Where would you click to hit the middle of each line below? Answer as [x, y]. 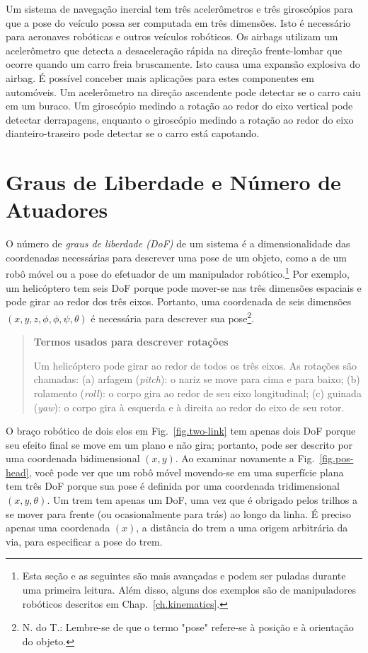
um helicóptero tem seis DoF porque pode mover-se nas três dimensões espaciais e [184, 287]
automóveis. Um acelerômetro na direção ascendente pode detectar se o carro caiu [183, 92]
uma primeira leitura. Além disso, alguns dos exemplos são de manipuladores [189, 590]
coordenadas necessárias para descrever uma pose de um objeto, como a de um [177, 257]
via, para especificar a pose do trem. [84, 541]
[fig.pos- [337, 458]
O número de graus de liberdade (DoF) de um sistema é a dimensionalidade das [178, 243]
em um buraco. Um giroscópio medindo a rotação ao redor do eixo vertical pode [179, 106]
